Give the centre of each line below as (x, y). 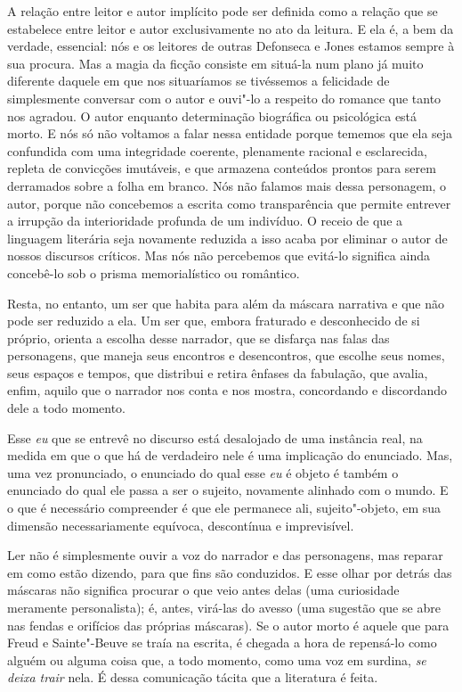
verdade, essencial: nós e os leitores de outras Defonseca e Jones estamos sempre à (231, 46)
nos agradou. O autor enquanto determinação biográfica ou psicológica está (212, 115)
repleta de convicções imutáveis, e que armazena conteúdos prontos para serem (222, 168)
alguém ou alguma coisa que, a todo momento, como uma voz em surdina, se (217, 659)
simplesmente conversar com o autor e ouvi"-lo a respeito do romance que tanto (224, 98)
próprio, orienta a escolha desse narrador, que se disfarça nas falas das (199, 338)
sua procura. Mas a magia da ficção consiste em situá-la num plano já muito (215, 63)
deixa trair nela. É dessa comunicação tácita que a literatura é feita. (193, 677)
